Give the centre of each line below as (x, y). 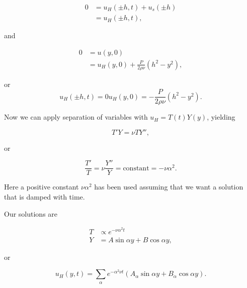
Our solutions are (31, 213)
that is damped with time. (45, 197)
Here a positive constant (42, 187)
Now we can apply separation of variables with (76, 117)
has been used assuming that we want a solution (169, 187)
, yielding (221, 117)
